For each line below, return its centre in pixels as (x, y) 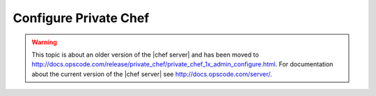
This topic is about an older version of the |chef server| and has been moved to (145, 55)
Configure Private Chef (81, 18)
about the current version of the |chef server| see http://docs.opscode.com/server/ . (152, 74)
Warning (44, 42)
